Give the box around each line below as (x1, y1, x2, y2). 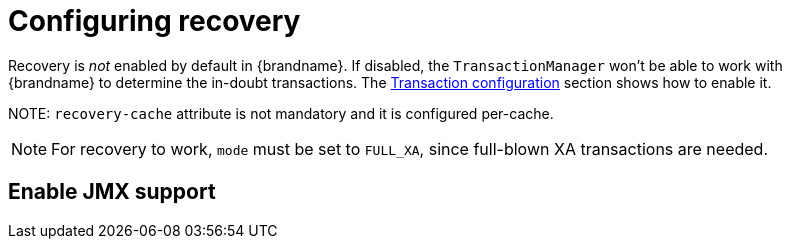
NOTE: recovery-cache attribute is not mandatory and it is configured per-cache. (8, 104, 554, 122)
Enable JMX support (8, 179, 216, 205)
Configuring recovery (8, 4, 301, 38)
